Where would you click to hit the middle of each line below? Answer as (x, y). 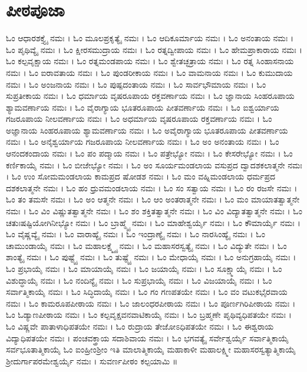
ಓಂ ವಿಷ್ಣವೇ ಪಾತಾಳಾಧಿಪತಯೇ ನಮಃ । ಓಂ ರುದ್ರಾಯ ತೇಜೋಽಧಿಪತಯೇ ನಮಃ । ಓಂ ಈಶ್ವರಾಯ (140, 326)
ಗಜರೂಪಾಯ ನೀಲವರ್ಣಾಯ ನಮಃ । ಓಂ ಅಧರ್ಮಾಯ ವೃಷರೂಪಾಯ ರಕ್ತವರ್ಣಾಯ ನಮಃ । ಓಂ (139, 119)
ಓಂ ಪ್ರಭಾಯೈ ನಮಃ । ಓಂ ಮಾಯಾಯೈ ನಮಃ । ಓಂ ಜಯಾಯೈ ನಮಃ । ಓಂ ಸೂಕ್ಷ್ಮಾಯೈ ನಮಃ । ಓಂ (144, 268)
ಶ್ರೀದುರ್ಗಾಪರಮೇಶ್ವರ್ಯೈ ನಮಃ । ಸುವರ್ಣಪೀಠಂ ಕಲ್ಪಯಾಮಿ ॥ (92, 361)
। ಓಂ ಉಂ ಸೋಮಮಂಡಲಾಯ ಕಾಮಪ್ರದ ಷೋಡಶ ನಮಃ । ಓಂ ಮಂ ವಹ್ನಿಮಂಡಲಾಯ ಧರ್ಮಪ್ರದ (141, 176)
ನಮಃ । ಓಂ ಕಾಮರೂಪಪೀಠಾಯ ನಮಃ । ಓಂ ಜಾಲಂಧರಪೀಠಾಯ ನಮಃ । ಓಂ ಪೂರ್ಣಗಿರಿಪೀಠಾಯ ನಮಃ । (151, 303)
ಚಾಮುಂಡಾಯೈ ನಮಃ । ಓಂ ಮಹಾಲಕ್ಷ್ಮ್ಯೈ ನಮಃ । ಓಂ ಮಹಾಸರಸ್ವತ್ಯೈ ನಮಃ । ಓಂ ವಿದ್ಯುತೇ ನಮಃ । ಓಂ (146, 245)
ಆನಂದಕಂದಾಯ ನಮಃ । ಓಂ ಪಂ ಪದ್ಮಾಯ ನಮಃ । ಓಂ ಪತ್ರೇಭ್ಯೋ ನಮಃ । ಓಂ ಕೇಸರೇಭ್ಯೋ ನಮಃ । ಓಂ (149, 153)
